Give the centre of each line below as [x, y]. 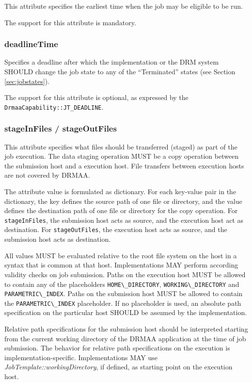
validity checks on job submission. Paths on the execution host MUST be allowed [125, 274]
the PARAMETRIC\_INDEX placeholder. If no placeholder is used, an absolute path [123, 303]
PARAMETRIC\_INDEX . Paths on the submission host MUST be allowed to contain [124, 293]
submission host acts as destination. [58, 239]
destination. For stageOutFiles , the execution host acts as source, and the [116, 229]
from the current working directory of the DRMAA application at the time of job [125, 338]
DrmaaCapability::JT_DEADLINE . [54, 107]
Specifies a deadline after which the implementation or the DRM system [112, 62]
